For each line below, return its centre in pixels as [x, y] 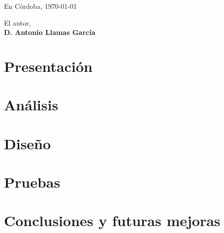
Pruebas [32, 182]
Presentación [48, 66]
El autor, [17, 22]
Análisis [31, 105]
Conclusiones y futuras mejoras [112, 220]
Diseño [28, 143]
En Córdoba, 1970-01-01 [41, 6]
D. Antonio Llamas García [50, 32]
